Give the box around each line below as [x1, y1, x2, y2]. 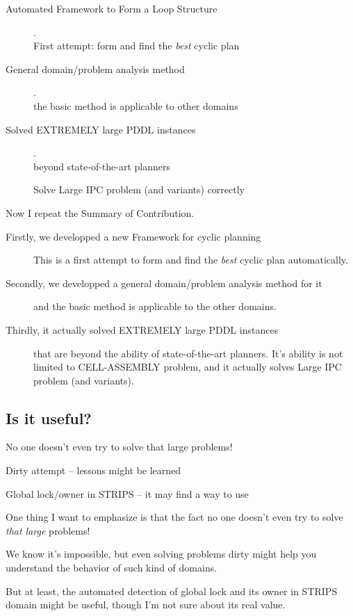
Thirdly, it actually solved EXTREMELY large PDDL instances [6, 322, 279, 337]
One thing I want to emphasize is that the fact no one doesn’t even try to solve [6, 510, 343, 524]
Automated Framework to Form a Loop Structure [6, 1, 217, 15]
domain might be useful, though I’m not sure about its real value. [6, 597, 286, 612]
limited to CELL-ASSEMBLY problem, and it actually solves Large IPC [33, 359, 342, 374]
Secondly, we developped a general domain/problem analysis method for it [6, 275, 322, 290]
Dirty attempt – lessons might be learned [6, 463, 181, 478]
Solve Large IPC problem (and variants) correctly [33, 182, 245, 197]
